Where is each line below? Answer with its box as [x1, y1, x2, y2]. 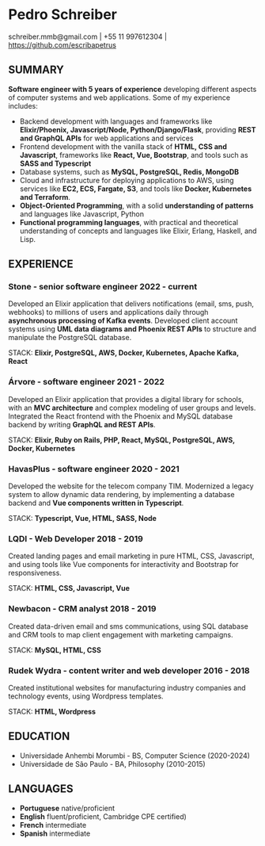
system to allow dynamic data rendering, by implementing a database [8, 490, 235, 500]
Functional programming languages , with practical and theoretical [19, 217, 239, 227]
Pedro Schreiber [8, 6, 117, 24]
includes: [8, 101, 38, 110]
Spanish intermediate [19, 829, 91, 838]
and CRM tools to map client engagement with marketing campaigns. [8, 630, 233, 639]
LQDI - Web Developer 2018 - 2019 [8, 533, 144, 544]
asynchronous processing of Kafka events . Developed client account [8, 316, 238, 326]
